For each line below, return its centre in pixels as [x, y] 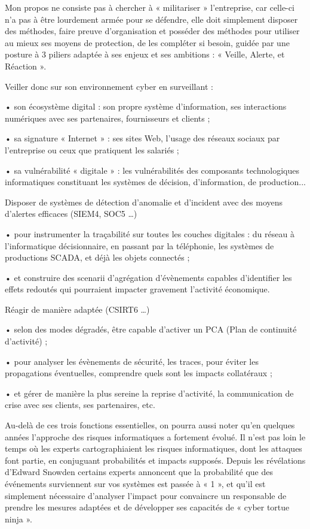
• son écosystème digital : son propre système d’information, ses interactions [146, 106]
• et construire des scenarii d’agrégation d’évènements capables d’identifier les [148, 277]
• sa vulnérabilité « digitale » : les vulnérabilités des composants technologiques [152, 170]
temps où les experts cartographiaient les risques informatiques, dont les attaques [154, 448]
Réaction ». [26, 66]
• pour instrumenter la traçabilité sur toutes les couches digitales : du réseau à [150, 233]
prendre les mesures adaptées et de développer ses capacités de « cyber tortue [147, 507]
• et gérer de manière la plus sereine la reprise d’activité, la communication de [149, 393]
